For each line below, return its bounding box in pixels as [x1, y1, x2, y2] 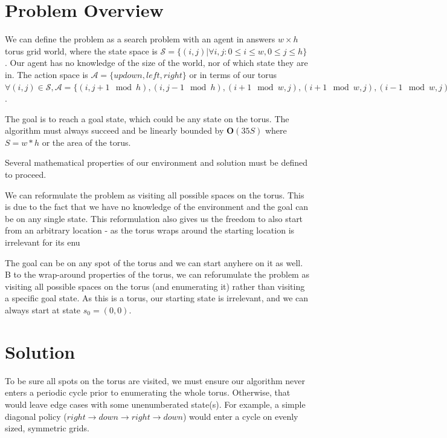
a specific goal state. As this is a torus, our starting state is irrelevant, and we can [5, 292, 309, 304]
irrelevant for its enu [5, 236, 80, 249]
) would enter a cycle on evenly [182, 410, 298, 422]
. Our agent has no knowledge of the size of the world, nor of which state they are [5, 56, 308, 69]
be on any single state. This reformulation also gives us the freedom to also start [5, 212, 303, 224]
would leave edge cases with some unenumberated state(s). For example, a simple [5, 397, 306, 410]
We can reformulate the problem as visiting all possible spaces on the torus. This [5, 188, 304, 201]
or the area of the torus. [42, 136, 131, 148]
